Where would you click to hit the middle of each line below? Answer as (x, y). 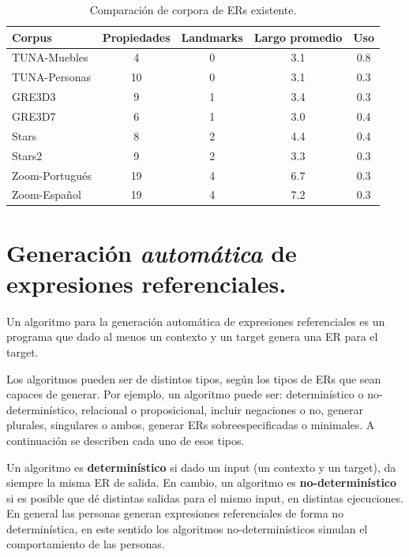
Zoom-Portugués (52, 175)
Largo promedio (298, 37)
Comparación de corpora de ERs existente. (193, 9)
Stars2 (27, 155)
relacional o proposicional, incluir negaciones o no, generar (222, 409)
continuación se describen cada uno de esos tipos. (126, 440)
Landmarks (212, 37)
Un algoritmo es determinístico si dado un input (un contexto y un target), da (201, 467)
